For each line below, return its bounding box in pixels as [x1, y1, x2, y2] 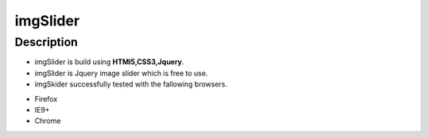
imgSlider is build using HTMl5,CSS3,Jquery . [34, 57, 184, 67]
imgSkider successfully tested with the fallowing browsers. [34, 79, 228, 89]
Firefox [34, 94, 58, 103]
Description [14, 35, 79, 49]
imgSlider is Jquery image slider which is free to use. [34, 68, 208, 78]
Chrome [34, 116, 61, 126]
